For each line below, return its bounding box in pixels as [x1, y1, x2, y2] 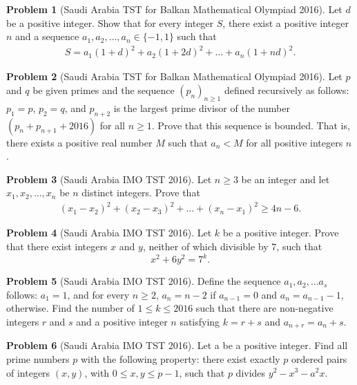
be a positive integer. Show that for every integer [6, 15, 214, 30]
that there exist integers [6, 239, 108, 253]
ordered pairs [291, 351, 347, 366]
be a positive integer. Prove [222, 225, 339, 240]
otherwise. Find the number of [6, 301, 135, 315]
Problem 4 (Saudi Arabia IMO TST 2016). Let [6, 225, 212, 240]
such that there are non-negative [195, 301, 334, 315]
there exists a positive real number [6, 135, 153, 149]
